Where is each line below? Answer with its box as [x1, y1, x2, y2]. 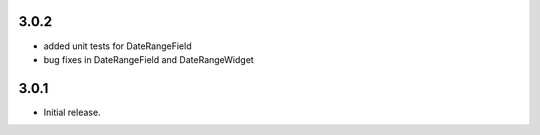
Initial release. [43, 106, 101, 118]
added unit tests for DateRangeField [43, 40, 192, 52]
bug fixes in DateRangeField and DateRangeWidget [43, 53, 254, 65]
